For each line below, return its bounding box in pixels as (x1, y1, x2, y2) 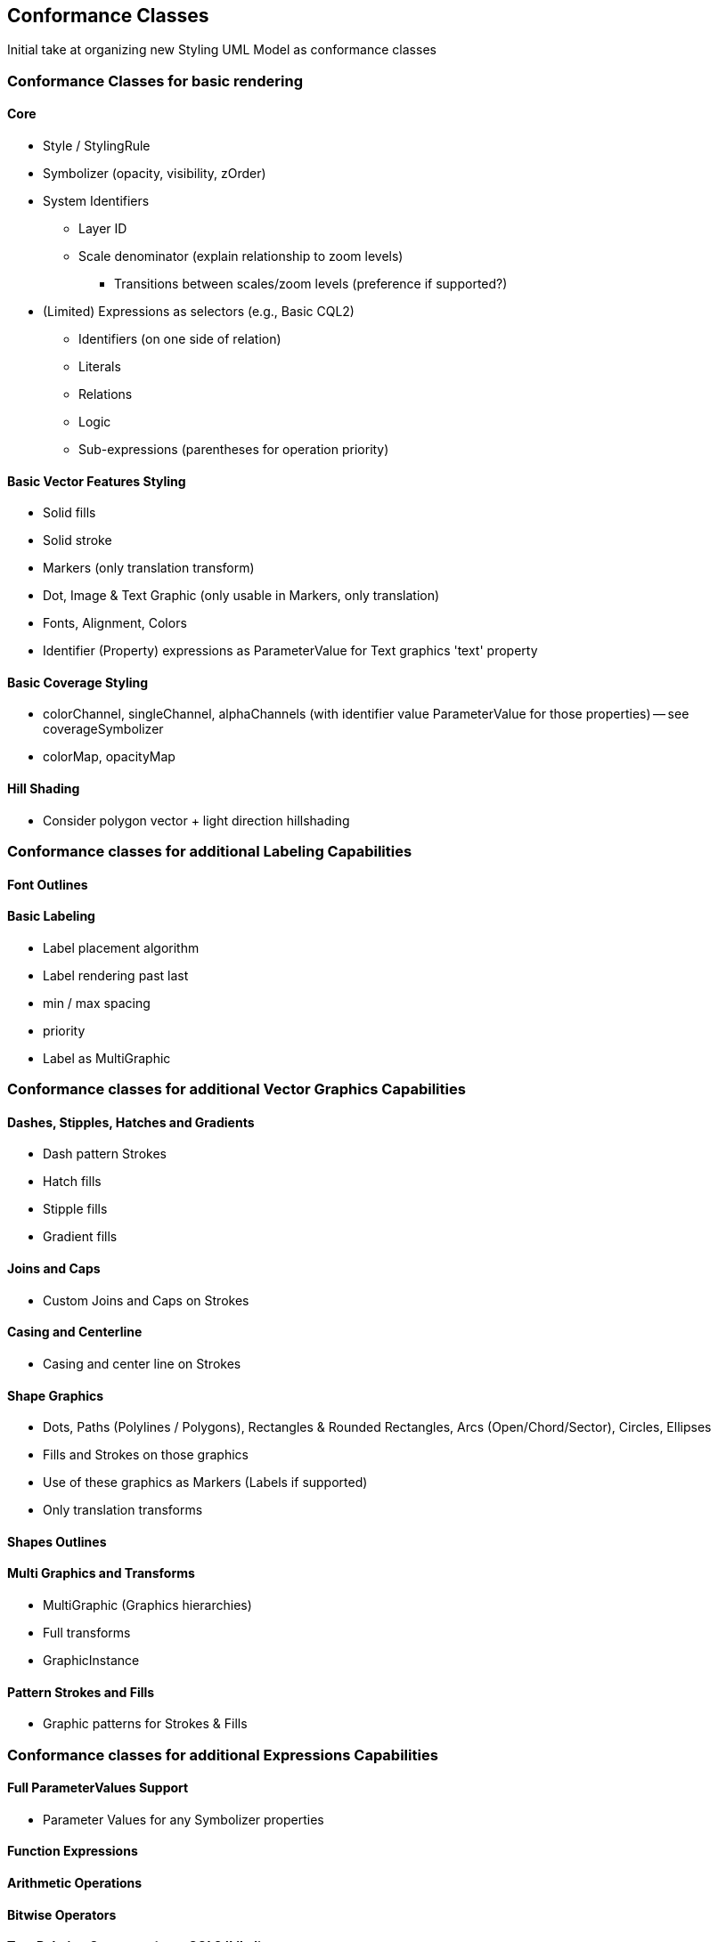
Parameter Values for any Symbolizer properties (43, 1811, 324, 1827)
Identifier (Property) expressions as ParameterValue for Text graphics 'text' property (43, 643, 538, 659)
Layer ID (78, 221, 127, 237)
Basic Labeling (7, 908, 95, 924)
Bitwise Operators (7, 1906, 117, 1922)
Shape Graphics (7, 1387, 104, 1403)
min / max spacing (43, 995, 151, 1011)
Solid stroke (43, 532, 112, 548)
